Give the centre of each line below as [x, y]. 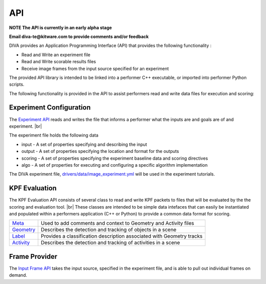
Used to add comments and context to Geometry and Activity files [117, 223]
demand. [18, 275]
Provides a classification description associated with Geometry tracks [122, 236]
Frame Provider [33, 256]
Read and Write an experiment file [56, 55]
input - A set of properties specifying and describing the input [84, 144]
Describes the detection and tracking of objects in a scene [109, 230]
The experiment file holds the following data [54, 135]
